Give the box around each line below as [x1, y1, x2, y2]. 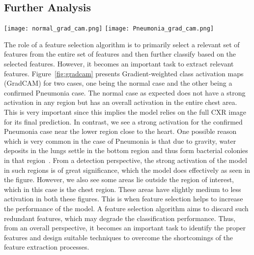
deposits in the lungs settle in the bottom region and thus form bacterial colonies [4, 145, 248, 156]
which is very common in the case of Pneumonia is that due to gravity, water [4, 135, 236, 146]
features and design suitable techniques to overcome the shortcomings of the [4, 232, 233, 242]
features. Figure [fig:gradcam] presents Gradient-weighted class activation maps [4, 68, 244, 78]
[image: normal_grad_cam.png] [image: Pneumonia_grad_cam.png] [4, 25, 214, 32]
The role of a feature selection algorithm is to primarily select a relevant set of [4, 39, 240, 49]
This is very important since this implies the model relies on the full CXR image [4, 107, 247, 117]
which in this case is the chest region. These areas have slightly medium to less [4, 184, 241, 194]
